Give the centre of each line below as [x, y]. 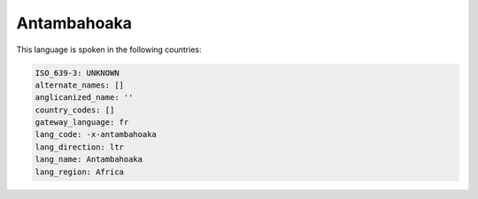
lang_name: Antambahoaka [89, 160]
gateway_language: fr [82, 122]
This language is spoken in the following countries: [109, 50]
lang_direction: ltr [79, 147]
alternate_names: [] [79, 85]
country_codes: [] [75, 110]
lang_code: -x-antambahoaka [96, 134]
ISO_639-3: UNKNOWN [77, 73]
